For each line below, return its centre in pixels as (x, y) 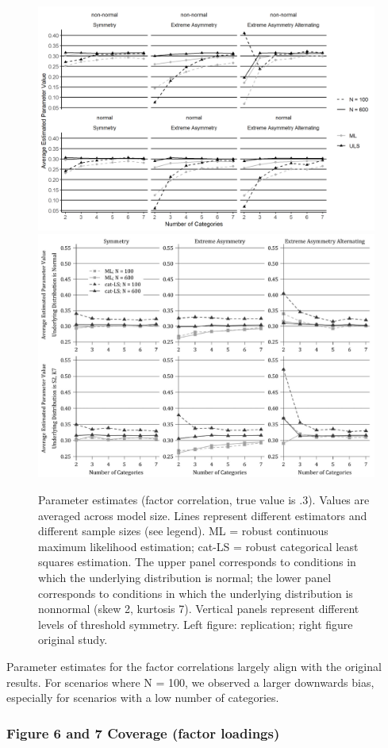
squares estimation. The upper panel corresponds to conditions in (197, 562)
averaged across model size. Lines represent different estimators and (203, 515)
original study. (73, 640)
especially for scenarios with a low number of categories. (143, 698)
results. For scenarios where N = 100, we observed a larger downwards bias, (190, 682)
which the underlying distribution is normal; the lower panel (185, 577)
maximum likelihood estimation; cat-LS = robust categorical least (198, 546)
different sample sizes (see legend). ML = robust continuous (183, 531)
